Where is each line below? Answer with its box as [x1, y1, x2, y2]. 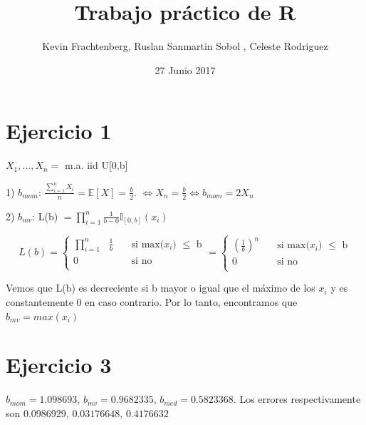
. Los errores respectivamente [233, 391, 361, 406]
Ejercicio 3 [6, 350, 112, 379]
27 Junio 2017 [155, 62, 216, 77]
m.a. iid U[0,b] [65, 158, 128, 173]
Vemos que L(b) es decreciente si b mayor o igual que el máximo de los [6, 280, 315, 295]
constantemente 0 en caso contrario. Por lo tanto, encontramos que [6, 294, 298, 309]
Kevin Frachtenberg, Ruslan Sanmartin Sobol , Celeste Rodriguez [42, 39, 328, 53]
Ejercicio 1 [6, 116, 112, 145]
